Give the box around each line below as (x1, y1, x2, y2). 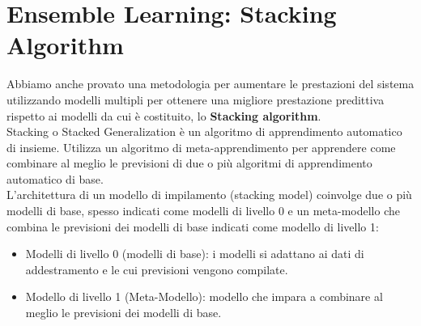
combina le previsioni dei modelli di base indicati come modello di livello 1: (6, 218, 379, 235)
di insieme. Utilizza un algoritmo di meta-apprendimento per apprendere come (6, 138, 396, 155)
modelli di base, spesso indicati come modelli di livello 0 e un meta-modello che (6, 202, 400, 219)
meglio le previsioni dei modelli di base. (25, 304, 222, 321)
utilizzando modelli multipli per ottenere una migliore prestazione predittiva (6, 91, 385, 108)
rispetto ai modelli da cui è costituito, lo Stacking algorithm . (6, 107, 321, 124)
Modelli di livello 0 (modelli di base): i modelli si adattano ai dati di (25, 245, 364, 262)
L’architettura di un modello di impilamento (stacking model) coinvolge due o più (6, 186, 412, 203)
